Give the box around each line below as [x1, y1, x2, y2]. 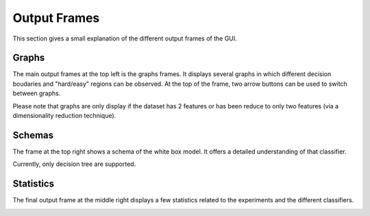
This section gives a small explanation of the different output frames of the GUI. [12, 34, 238, 43]
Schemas [12, 129, 54, 141]
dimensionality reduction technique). [12, 112, 116, 120]
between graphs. [12, 89, 61, 97]
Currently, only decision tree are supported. [12, 160, 136, 168]
